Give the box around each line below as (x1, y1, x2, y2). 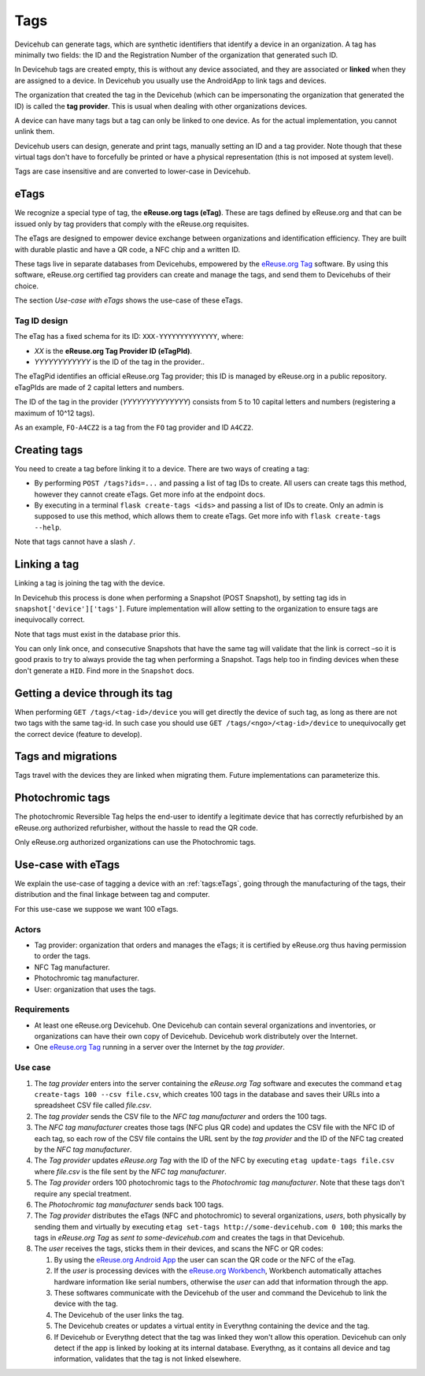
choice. (14, 281, 39, 291)
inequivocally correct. (14, 615, 86, 624)
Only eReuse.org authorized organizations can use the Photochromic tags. (14, 838, 256, 847)
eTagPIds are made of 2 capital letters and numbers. (14, 382, 184, 392)
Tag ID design (14, 315, 68, 326)
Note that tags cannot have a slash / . (14, 537, 135, 547)
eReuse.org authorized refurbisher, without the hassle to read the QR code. (14, 823, 259, 832)
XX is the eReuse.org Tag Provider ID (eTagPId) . (34, 346, 193, 355)
